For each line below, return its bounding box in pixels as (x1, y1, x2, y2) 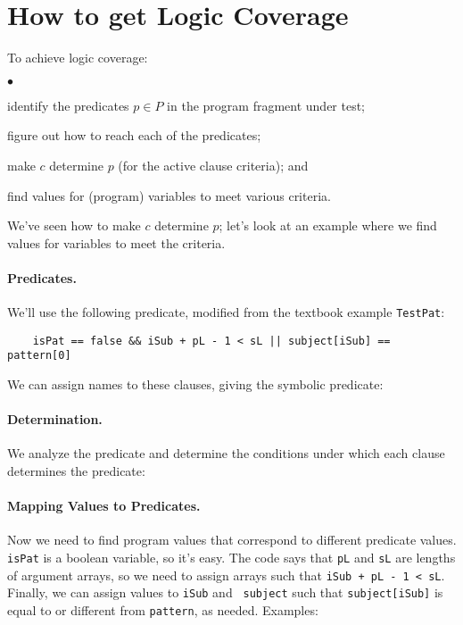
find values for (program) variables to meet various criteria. (7, 186, 331, 204)
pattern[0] (7, 349, 71, 362)
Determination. (7, 410, 103, 429)
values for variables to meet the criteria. (7, 233, 226, 252)
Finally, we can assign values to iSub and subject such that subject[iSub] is (7, 583, 443, 602)
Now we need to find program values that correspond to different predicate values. (7, 530, 457, 549)
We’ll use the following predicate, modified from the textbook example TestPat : (7, 303, 445, 321)
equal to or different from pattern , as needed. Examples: (7, 600, 318, 619)
